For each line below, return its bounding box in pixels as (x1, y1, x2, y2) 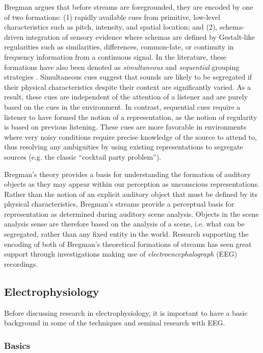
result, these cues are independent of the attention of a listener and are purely (4, 91, 248, 102)
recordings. (4, 258, 38, 269)
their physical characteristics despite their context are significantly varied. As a (4, 81, 251, 92)
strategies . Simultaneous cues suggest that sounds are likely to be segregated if (4, 71, 252, 82)
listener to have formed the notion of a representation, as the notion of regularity (4, 111, 257, 122)
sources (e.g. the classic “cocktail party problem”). (4, 151, 161, 162)
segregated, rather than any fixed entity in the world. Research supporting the (4, 229, 249, 239)
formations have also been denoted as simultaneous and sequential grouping (4, 61, 240, 72)
